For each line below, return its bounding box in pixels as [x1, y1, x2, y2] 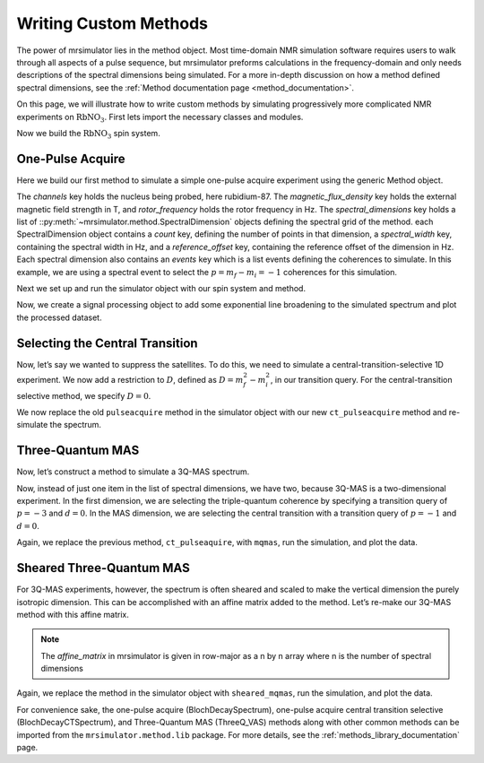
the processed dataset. [16, 312, 102, 323]
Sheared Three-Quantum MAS [16, 560, 190, 576]
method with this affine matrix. [16, 609, 130, 620]
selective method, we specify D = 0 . [16, 390, 151, 401]
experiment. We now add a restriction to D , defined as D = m [16, 374, 244, 385]
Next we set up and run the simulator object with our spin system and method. [16, 282, 307, 293]
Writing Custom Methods [16, 13, 208, 33]
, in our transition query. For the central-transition [270, 374, 453, 385]
